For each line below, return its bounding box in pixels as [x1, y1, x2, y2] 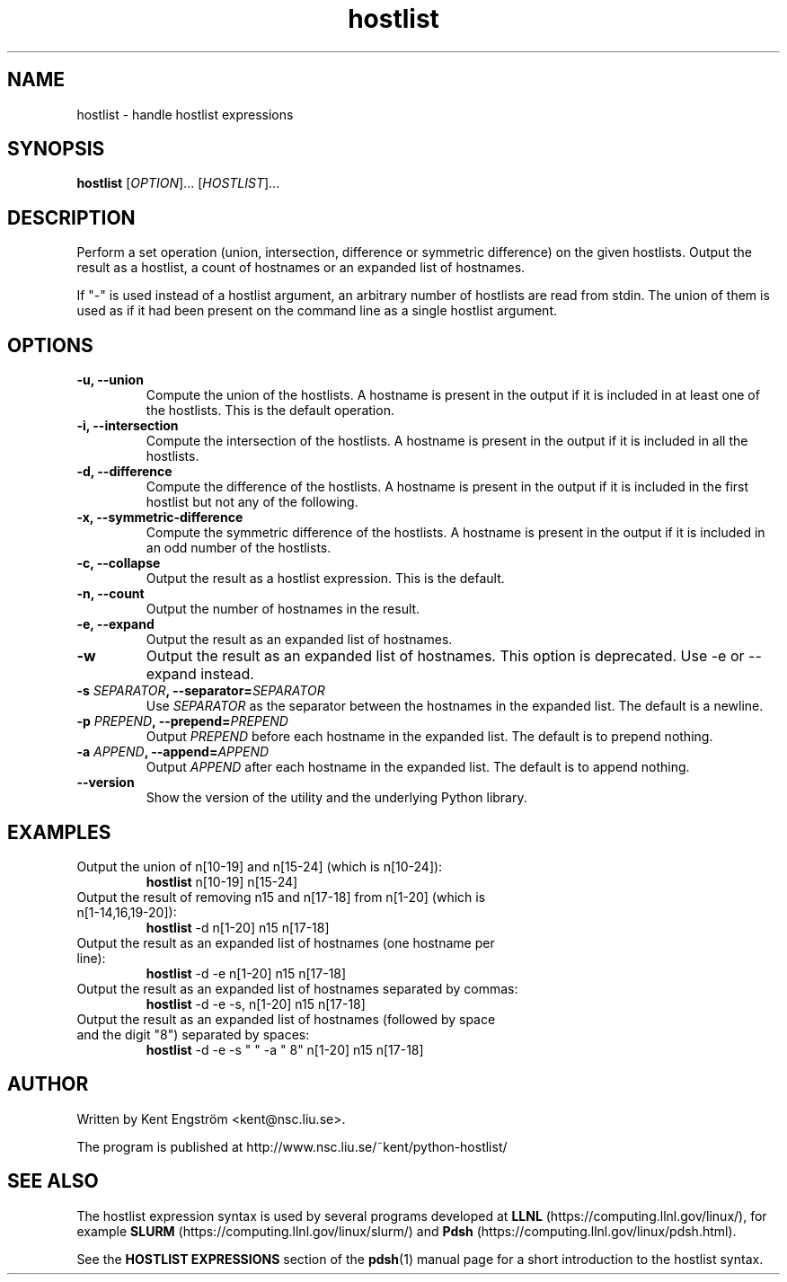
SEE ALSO [7, 1170, 99, 1193]
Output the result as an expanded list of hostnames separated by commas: [76, 980, 518, 996]
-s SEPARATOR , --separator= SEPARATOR [76, 683, 325, 699]
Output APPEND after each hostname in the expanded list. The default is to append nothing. [146, 759, 690, 775]
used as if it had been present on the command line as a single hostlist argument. [76, 303, 558, 319]
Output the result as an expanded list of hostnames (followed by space [76, 1011, 496, 1027]
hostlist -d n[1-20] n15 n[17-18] [146, 919, 330, 935]
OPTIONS [7, 333, 93, 357]
